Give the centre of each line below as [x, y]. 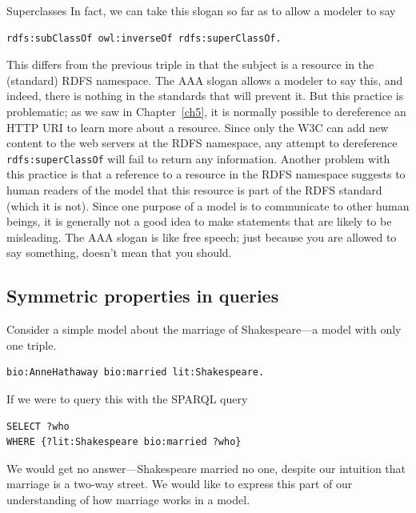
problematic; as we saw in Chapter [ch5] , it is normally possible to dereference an [206, 111]
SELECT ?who [38, 426]
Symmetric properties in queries [143, 296]
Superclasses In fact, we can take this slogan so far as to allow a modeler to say [201, 10]
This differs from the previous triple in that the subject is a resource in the [190, 64]
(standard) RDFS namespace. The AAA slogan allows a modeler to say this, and [205, 80]
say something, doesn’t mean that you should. [119, 252]
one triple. [32, 345]
